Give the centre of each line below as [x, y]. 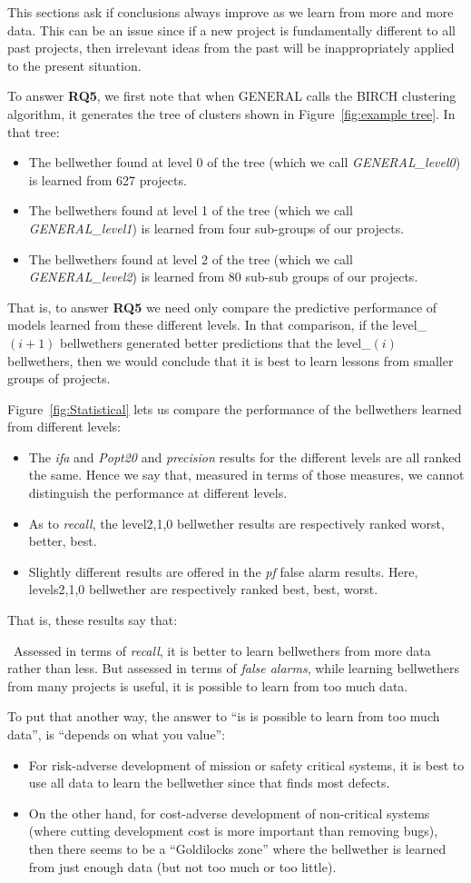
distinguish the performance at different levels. [158, 493]
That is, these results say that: [93, 620]
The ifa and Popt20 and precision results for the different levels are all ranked [245, 456]
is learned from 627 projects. [108, 179]
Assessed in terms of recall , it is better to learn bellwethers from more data [222, 650]
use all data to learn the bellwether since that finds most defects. [209, 783]
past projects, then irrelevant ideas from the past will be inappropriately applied [231, 48]
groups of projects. [59, 378]
